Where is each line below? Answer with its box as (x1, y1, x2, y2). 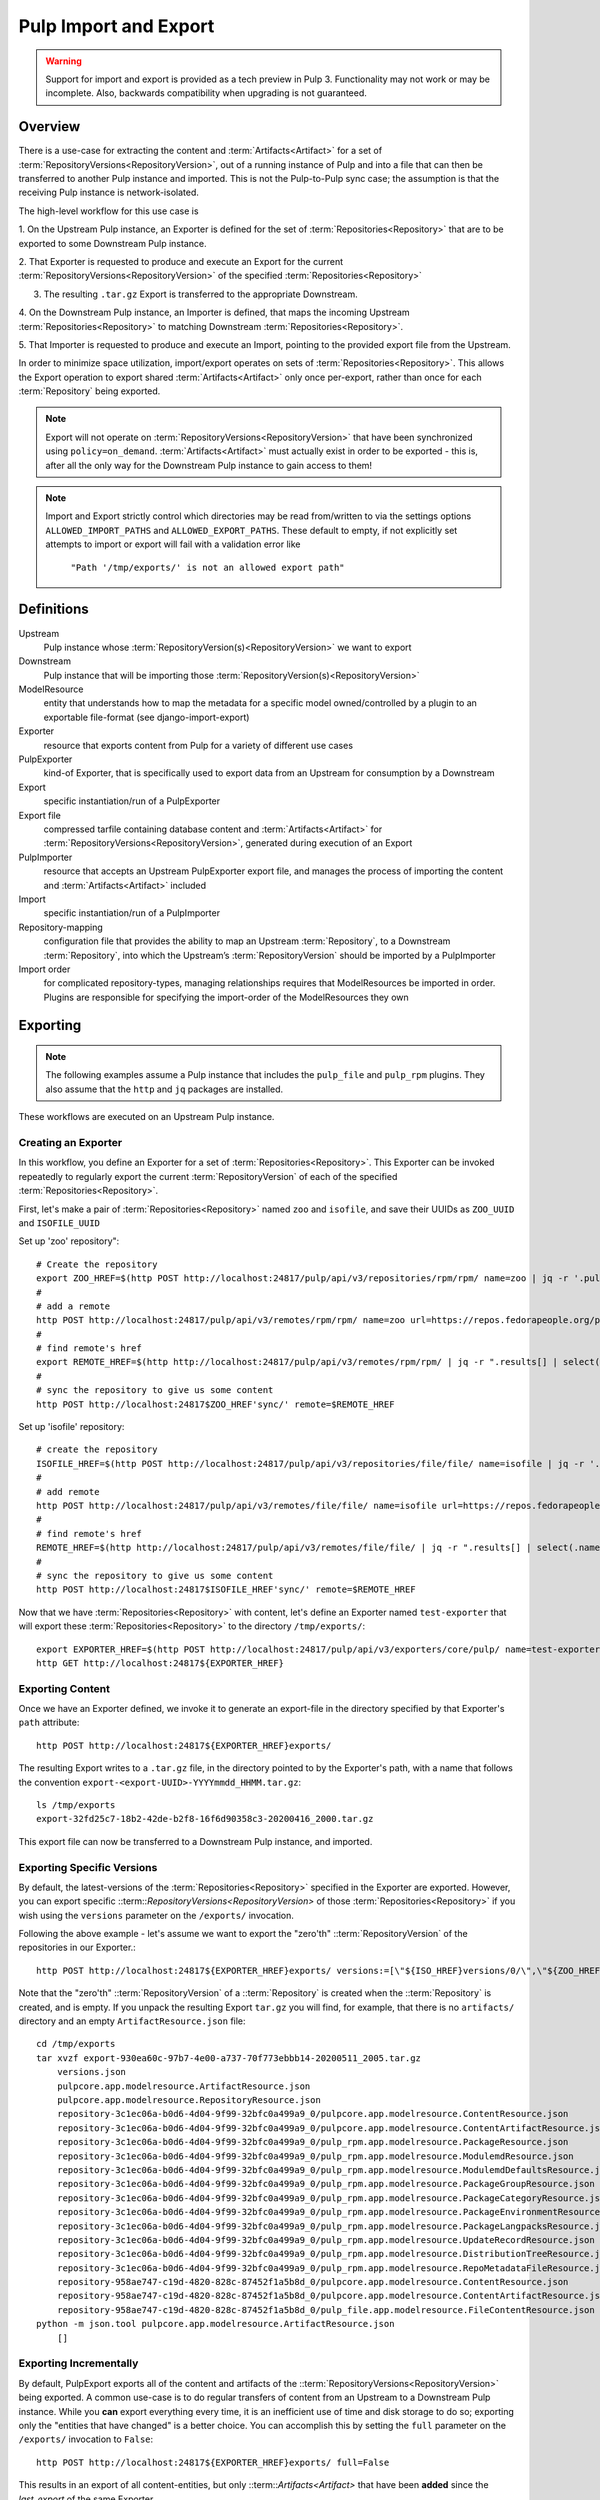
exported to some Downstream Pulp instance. (18, 237, 207, 249)
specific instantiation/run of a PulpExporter (43, 795, 221, 807)
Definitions (18, 601, 89, 618)
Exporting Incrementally (18, 2356, 139, 2370)
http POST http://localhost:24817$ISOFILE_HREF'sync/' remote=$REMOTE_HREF (36, 1584, 416, 1595)
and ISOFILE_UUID (18, 1216, 100, 1229)
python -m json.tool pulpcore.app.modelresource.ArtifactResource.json (36, 2318, 395, 2330)
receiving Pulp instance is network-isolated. (18, 186, 200, 199)
